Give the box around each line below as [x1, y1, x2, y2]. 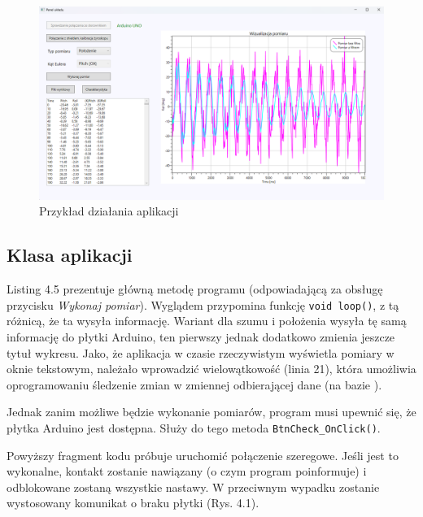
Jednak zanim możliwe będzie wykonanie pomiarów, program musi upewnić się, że [7, 403, 416, 420]
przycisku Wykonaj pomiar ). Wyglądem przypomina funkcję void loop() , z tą [7, 296, 399, 313]
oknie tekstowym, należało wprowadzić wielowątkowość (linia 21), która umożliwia [7, 360, 416, 377]
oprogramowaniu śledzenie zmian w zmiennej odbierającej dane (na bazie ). [7, 376, 382, 393]
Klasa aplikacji [7, 242, 133, 267]
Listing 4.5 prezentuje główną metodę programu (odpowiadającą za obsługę [7, 280, 383, 298]
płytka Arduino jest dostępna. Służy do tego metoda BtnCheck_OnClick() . [7, 419, 381, 436]
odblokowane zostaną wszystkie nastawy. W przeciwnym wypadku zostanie [7, 478, 380, 495]
